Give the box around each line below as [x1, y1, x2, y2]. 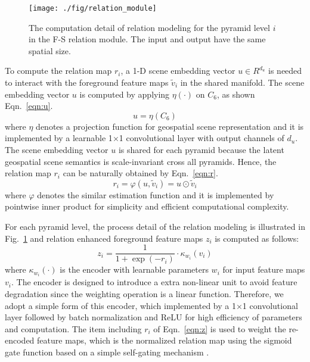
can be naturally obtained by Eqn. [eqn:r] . [63, 167, 218, 179]
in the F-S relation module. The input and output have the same [29, 33, 266, 45]
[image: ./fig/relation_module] [29, 4, 157, 13]
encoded [5, 334, 35, 347]
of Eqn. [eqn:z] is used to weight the [153, 322, 286, 335]
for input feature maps [222, 263, 305, 276]
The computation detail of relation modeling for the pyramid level [29, 21, 270, 33]
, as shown [216, 88, 255, 100]
